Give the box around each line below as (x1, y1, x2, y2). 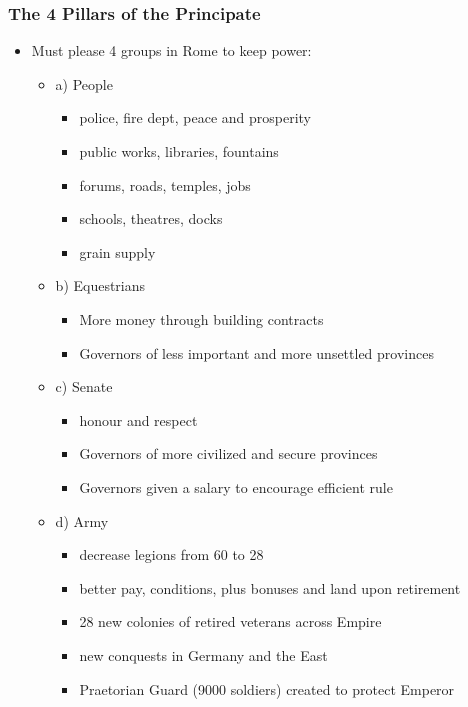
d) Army (55, 510, 109, 531)
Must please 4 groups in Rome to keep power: (31, 40, 312, 61)
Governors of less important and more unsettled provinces (79, 342, 434, 363)
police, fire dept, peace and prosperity (79, 107, 311, 128)
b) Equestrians (55, 275, 146, 296)
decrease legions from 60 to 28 (79, 544, 264, 565)
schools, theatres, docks (79, 208, 223, 229)
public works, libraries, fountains (79, 141, 279, 161)
